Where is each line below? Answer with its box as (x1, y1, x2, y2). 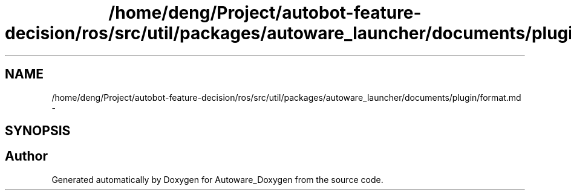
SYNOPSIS (5, 123, 71, 139)
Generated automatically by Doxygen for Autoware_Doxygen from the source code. (51, 174, 383, 185)
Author (5, 149, 48, 164)
